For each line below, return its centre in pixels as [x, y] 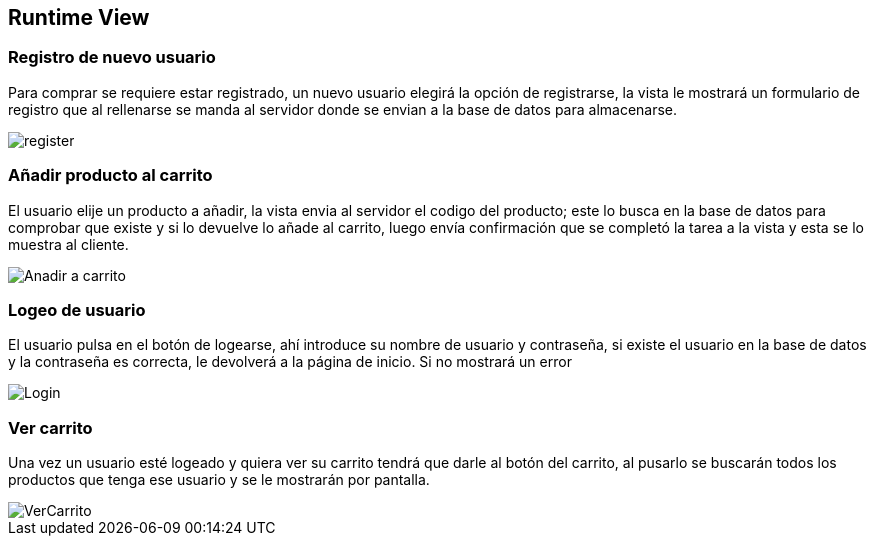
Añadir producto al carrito [110, 175]
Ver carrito [50, 427]
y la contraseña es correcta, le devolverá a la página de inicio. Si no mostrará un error [290, 362]
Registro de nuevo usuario [112, 57]
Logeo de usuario [77, 309]
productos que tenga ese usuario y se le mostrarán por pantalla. [219, 480]
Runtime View [79, 17]
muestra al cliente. [68, 244]
